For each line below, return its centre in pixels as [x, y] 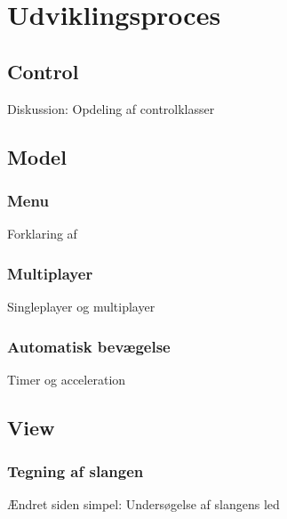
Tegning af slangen [76, 471]
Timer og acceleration [67, 379]
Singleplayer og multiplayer [81, 306]
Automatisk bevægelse [89, 346]
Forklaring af [42, 234]
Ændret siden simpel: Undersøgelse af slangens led [143, 504]
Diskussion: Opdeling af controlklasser [111, 108]
